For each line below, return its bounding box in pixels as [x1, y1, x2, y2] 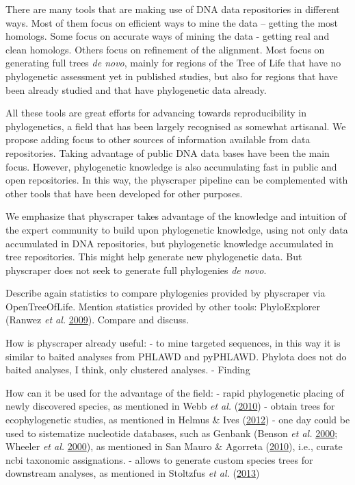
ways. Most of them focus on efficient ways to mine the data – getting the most [5, 15, 339, 29]
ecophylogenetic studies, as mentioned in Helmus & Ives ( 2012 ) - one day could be [5, 412, 350, 427]
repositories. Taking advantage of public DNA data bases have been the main [5, 145, 330, 160]
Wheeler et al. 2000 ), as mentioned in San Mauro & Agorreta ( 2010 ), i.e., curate [5, 439, 343, 453]
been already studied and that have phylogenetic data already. [5, 82, 267, 97]
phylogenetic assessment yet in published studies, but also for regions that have [5, 69, 338, 83]
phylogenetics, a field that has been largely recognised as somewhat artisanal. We [5, 119, 346, 133]
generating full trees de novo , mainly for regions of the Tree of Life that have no [5, 55, 341, 70]
